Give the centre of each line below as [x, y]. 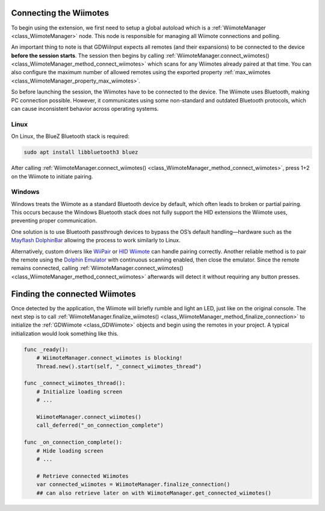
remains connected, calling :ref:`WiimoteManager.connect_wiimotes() [97, 268]
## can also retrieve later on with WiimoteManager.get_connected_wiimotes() [154, 493]
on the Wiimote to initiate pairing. [52, 176]
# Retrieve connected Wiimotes [82, 476]
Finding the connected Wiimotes [74, 294]
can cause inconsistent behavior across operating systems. [85, 109]
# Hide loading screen [70, 451]
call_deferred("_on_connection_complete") [100, 425]
